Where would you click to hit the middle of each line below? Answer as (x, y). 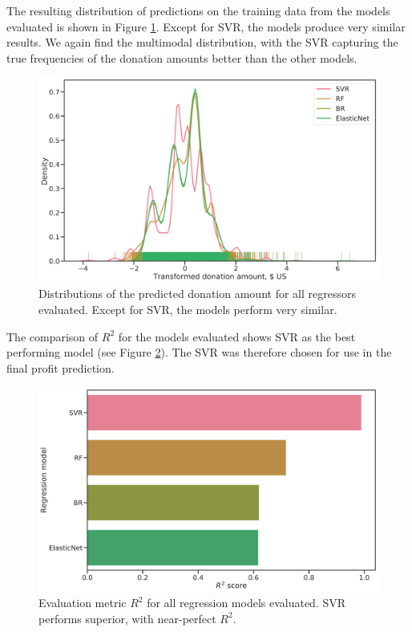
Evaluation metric (83, 603)
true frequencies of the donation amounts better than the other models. (182, 57)
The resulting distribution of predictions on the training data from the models (198, 10)
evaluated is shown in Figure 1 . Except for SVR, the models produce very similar (206, 26)
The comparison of (53, 336)
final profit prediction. (61, 367)
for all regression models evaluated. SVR (246, 603)
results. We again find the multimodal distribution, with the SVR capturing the (202, 42)
